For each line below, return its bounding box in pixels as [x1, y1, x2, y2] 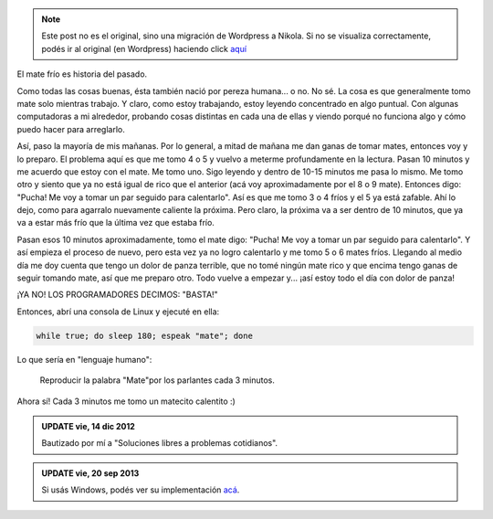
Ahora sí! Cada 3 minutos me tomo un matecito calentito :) [16, 396, 236, 407]
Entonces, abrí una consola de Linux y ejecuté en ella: [16, 306, 220, 317]
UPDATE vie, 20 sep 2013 [41, 467, 140, 479]
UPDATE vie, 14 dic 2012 [41, 420, 136, 431]
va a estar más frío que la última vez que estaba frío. [16, 217, 215, 228]
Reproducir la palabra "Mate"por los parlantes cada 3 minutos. [39, 375, 276, 386]
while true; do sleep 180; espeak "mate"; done [36, 330, 253, 341]
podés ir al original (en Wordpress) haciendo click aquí [41, 43, 246, 54]
